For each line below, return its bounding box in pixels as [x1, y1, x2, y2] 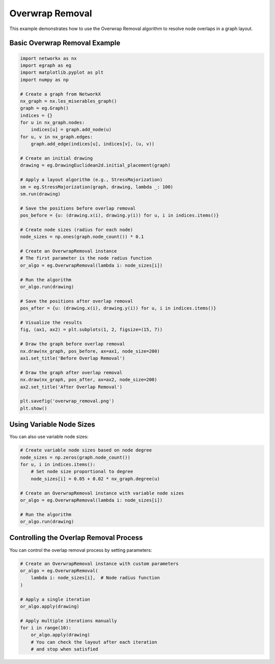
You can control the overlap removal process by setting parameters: [9, 547, 152, 553]
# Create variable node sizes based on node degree [20, 447, 152, 453]
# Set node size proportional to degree [31, 469, 133, 475]
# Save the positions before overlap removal [20, 205, 136, 211]
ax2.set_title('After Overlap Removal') [20, 384, 122, 390]
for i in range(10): [20, 625, 71, 631]
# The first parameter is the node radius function [20, 255, 152, 261]
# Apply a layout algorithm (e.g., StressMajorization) [20, 177, 163, 183]
